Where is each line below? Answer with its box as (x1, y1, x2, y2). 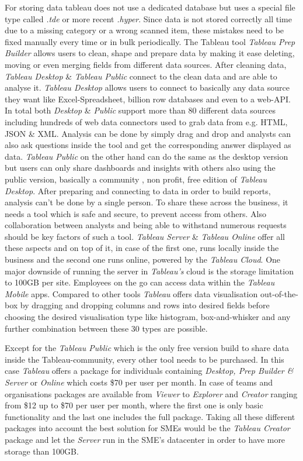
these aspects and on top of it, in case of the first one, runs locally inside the (5, 242, 279, 254)
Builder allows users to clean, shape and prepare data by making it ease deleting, (5, 47, 295, 59)
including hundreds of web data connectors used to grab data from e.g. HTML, (5, 115, 288, 128)
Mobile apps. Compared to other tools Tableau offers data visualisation (5, 287, 258, 300)
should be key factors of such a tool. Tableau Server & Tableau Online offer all (5, 230, 285, 242)
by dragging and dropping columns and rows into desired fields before (20, 299, 270, 311)
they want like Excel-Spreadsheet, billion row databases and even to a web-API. (5, 92, 291, 105)
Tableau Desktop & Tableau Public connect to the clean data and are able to (5, 70, 277, 82)
